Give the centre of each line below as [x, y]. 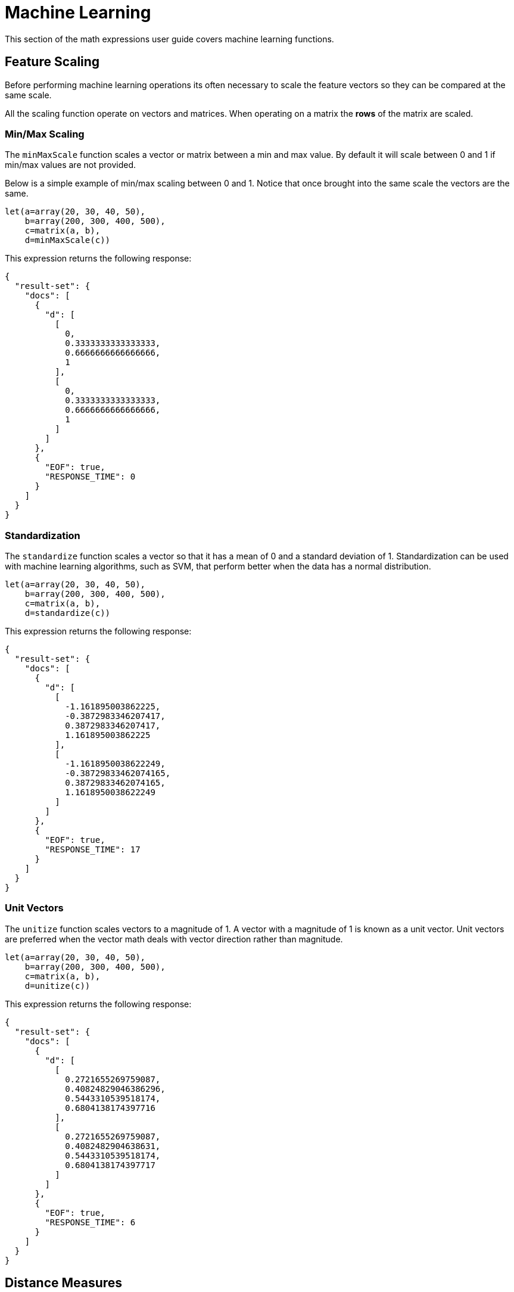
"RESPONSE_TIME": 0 [90, 477]
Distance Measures [64, 1283]
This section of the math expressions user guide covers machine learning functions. [169, 39]
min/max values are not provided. [71, 165]
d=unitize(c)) [57, 986]
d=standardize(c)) [68, 613]
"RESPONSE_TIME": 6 [90, 1222]
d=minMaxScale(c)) [68, 240]
